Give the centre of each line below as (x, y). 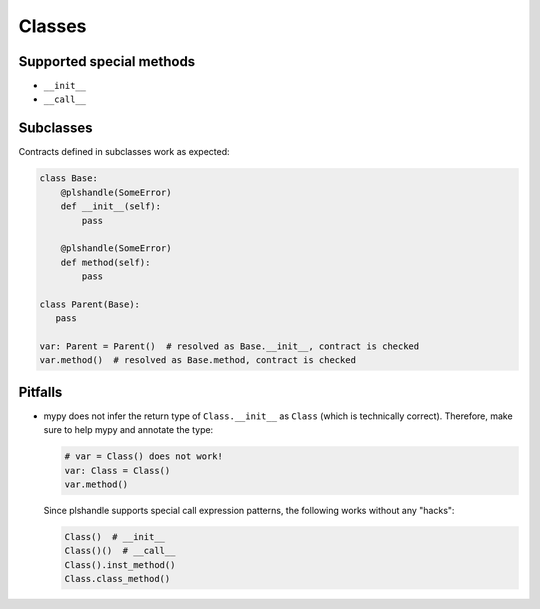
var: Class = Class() (117, 470)
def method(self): (105, 262)
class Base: (69, 178)
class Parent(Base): (89, 304)
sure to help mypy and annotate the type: (128, 430)
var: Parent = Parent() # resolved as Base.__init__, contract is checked (229, 346)
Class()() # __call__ (120, 551)
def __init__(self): (111, 206)
